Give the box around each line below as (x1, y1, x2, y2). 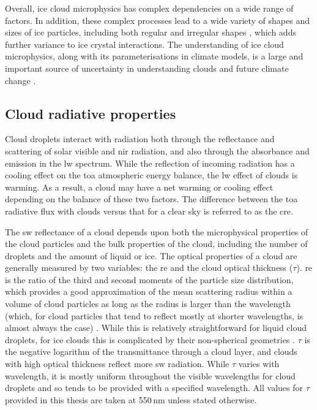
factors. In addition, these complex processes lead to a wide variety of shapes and (5, 13, 310, 26)
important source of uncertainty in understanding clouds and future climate (5, 61, 289, 74)
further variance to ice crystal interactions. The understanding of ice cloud (5, 37, 284, 50)
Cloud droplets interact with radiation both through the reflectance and (5, 132, 275, 145)
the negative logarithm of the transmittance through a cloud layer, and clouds (5, 345, 297, 358)
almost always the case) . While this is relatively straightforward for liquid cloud (5, 321, 307, 334)
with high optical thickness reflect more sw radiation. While (5, 357, 229, 370)
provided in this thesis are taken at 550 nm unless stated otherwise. (5, 393, 257, 406)
